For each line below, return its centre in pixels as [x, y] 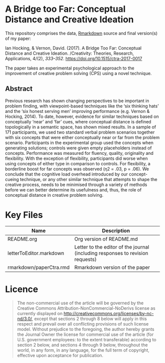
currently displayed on [40, 313]
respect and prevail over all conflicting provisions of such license [83, 324]
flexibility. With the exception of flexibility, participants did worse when [77, 158]
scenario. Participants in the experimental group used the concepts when [79, 143]
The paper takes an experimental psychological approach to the [70, 68]
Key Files [24, 215]
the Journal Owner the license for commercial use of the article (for [85, 334]
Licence [22, 289]
